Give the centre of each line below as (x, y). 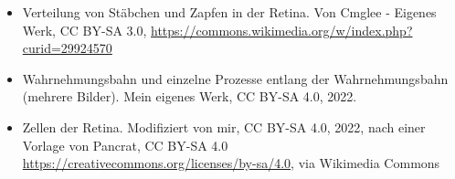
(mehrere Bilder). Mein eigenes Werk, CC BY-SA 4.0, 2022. (190, 96)
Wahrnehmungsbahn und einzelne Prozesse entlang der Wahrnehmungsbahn (235, 78)
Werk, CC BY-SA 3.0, (85, 30)
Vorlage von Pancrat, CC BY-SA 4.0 (125, 145)
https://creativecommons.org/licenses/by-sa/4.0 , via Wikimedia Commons (231, 163)
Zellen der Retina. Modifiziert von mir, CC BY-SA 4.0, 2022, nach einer (224, 126)
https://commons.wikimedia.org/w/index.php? (282, 30)
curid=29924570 (67, 48)
